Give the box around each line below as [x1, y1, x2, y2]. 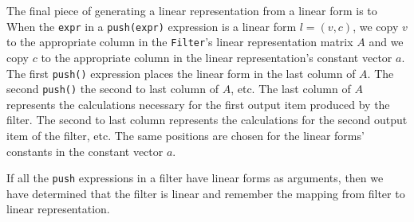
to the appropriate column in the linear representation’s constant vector [41, 49, 392, 65]
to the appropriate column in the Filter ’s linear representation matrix [6, 33, 353, 50]
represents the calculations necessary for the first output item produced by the [6, 95, 390, 112]
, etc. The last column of [231, 80, 351, 97]
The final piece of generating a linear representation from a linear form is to [6, 2, 377, 18]
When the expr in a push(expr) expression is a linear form [6, 18, 297, 34]
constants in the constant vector [6, 142, 164, 159]
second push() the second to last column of [6, 80, 219, 97]
